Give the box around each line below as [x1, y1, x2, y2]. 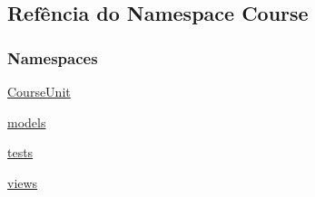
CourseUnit [7, 82, 71, 100]
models [7, 112, 46, 131]
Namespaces [7, 46, 98, 69]
